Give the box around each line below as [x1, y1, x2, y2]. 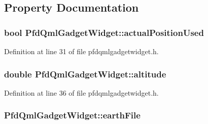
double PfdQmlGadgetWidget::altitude [4, 67, 166, 80]
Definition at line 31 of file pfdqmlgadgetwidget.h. [4, 46, 159, 56]
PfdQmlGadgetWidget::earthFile [4, 109, 141, 121]
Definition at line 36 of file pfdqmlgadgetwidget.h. [4, 87, 159, 98]
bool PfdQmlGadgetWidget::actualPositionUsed [4, 26, 204, 38]
